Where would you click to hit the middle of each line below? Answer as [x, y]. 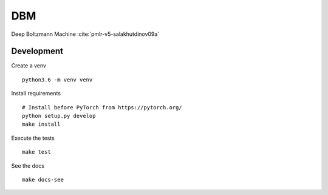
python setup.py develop [59, 116]
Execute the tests [33, 138]
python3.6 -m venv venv [57, 80]
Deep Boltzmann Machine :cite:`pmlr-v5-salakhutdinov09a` [85, 34]
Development [37, 51]
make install [41, 124]
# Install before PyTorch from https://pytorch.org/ [102, 107]
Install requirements [36, 94]
